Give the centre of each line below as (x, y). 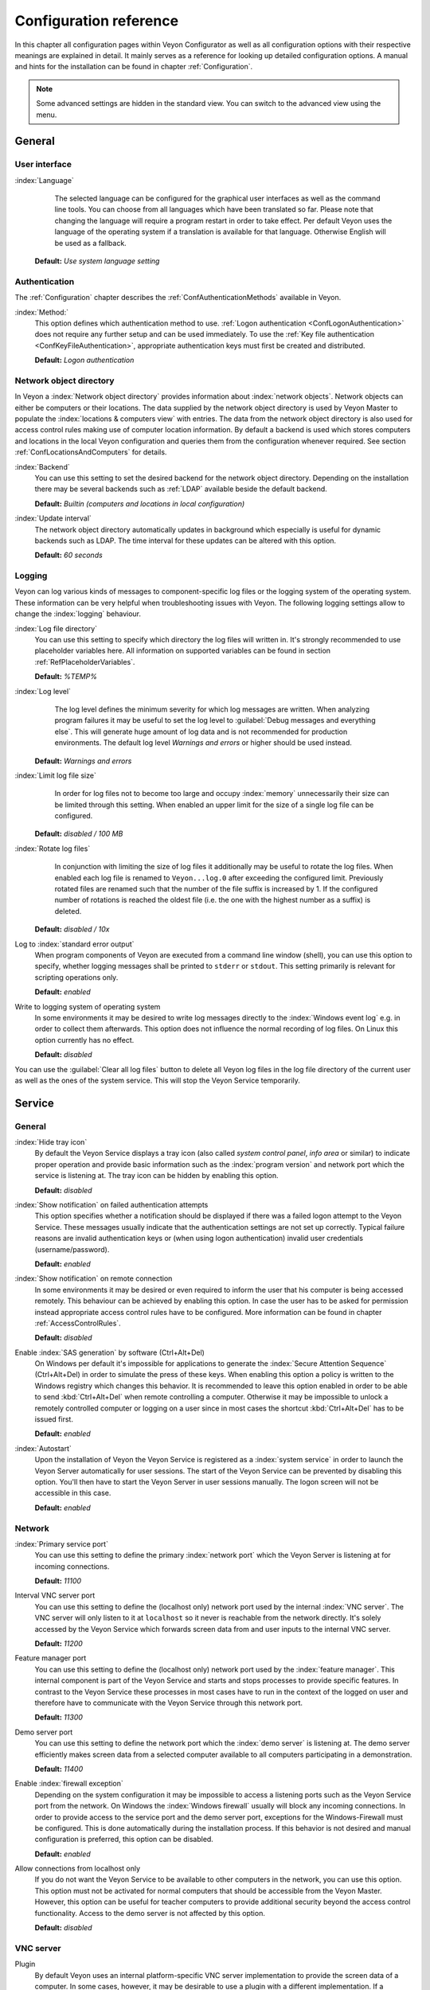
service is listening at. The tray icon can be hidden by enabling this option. (156, 1176)
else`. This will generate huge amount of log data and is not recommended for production (201, 732)
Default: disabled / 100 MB (79, 834)
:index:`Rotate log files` (53, 849)
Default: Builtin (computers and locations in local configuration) (140, 503)
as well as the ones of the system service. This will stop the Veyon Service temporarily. (157, 1080)
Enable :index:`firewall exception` (69, 1784)
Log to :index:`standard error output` (74, 944)
